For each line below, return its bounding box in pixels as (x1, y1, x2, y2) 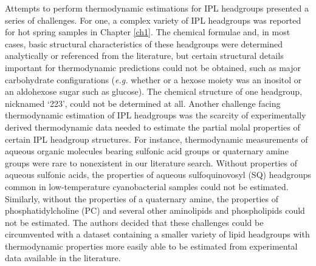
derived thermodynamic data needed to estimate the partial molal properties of (5, 120, 300, 133)
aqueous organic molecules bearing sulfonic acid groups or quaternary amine (5, 145, 289, 157)
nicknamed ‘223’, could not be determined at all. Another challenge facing (5, 97, 281, 109)
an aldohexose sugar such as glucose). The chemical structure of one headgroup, (5, 85, 303, 98)
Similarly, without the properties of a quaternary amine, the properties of (5, 192, 279, 205)
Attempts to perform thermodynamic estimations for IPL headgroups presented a (5, 2, 309, 14)
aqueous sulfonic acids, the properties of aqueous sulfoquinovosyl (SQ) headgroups (5, 168, 312, 181)
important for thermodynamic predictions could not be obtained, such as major (5, 61, 301, 73)
